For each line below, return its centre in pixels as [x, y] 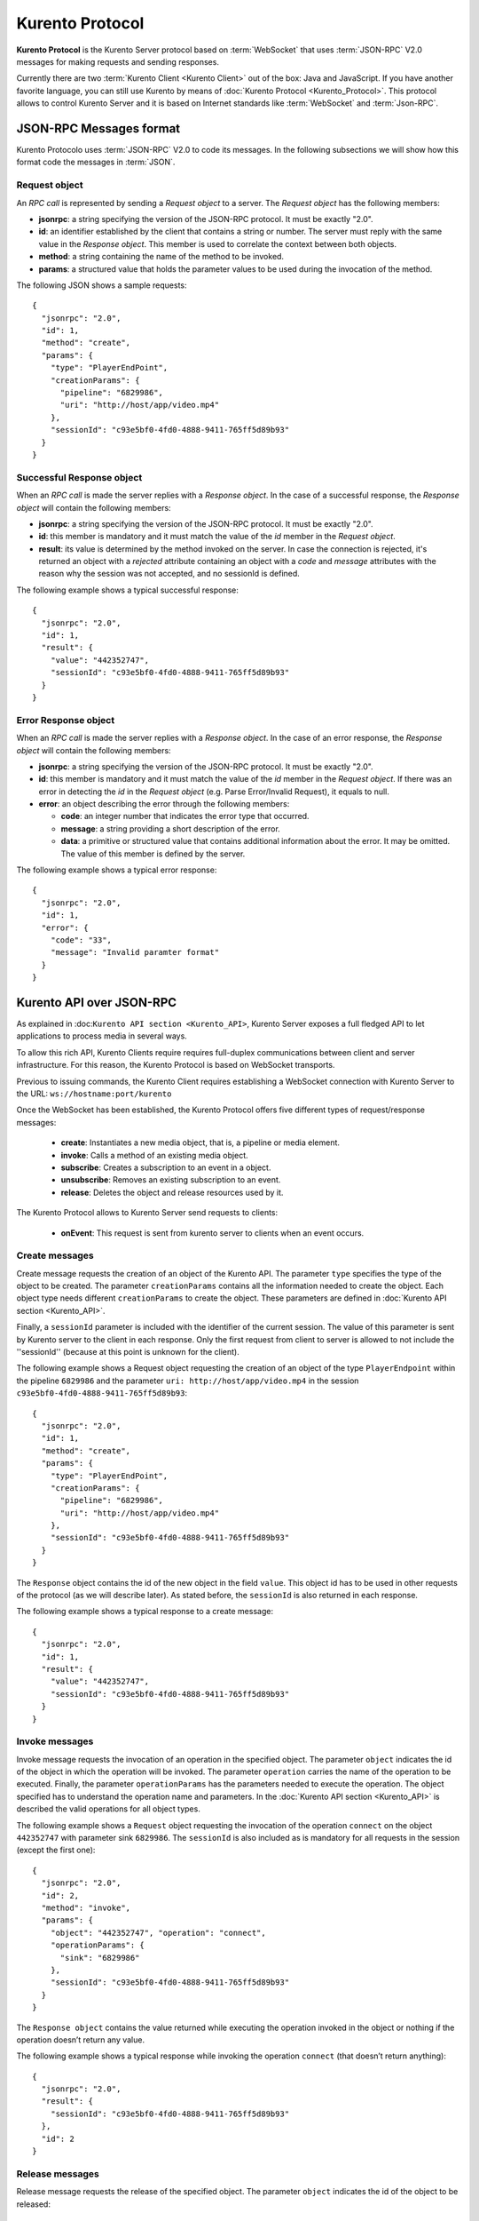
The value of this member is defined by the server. [153, 854]
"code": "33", [81, 940]
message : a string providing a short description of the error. [171, 828]
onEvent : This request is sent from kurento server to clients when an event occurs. [212, 1233]
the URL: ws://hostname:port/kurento [94, 1094]
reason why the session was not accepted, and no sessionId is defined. [169, 574]
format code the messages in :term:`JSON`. [96, 162]
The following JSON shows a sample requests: [102, 285]
